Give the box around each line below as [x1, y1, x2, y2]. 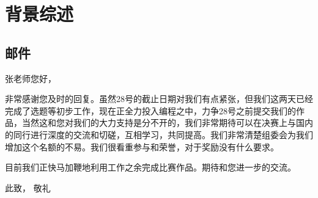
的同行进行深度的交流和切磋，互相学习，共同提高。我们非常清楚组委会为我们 [5, 128, 313, 141]
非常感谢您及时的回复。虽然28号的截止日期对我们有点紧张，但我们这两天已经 [5, 92, 313, 105]
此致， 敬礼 [5, 181, 51, 194]
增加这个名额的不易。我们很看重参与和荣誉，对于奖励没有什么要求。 [5, 140, 279, 153]
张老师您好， [5, 71, 56, 84]
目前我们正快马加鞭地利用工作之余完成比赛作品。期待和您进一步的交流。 [5, 161, 296, 174]
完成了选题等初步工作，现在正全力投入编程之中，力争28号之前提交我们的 [5, 104, 296, 117]
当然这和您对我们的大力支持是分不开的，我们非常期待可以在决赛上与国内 [21, 116, 313, 129]
